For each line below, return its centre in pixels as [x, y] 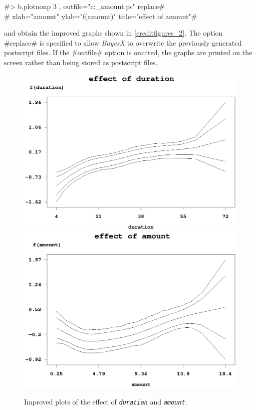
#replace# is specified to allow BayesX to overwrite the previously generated [123, 42]
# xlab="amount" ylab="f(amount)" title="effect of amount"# [101, 16]
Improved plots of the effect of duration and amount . [106, 401]
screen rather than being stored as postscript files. [81, 62]
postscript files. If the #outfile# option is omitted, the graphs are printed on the [128, 52]
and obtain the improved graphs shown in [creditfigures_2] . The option [113, 33]
